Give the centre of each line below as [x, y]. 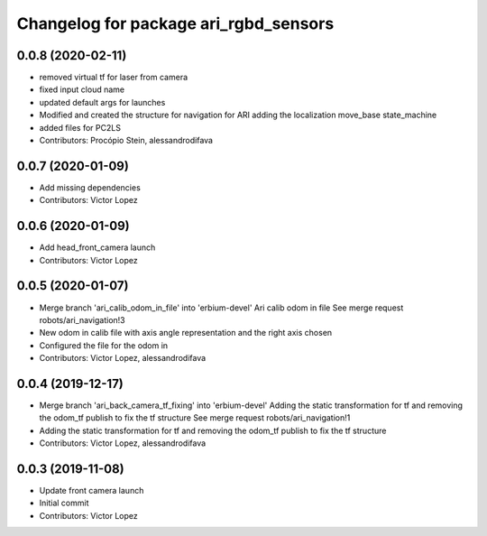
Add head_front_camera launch [97, 247]
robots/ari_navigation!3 [82, 319]
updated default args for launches [102, 102]
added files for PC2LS [80, 127]
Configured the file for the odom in [104, 345]
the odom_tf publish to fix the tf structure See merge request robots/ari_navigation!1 [195, 418]
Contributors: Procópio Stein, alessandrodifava [126, 141]
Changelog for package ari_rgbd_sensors [175, 23]
